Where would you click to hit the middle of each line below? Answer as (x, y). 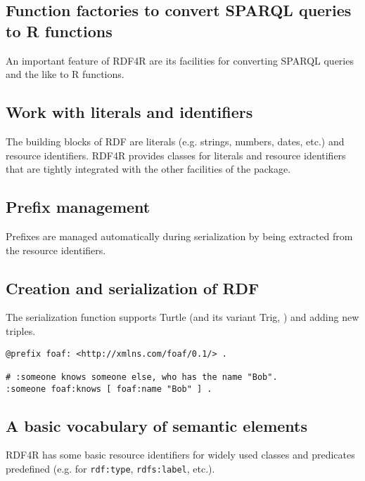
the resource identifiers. (56, 250)
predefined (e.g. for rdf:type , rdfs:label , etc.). (110, 468)
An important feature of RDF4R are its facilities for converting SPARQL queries (180, 60)
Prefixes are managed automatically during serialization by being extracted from (179, 236)
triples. (21, 330)
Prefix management (78, 207)
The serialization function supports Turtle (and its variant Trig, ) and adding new (182, 317)
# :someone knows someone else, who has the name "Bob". (142, 377)
